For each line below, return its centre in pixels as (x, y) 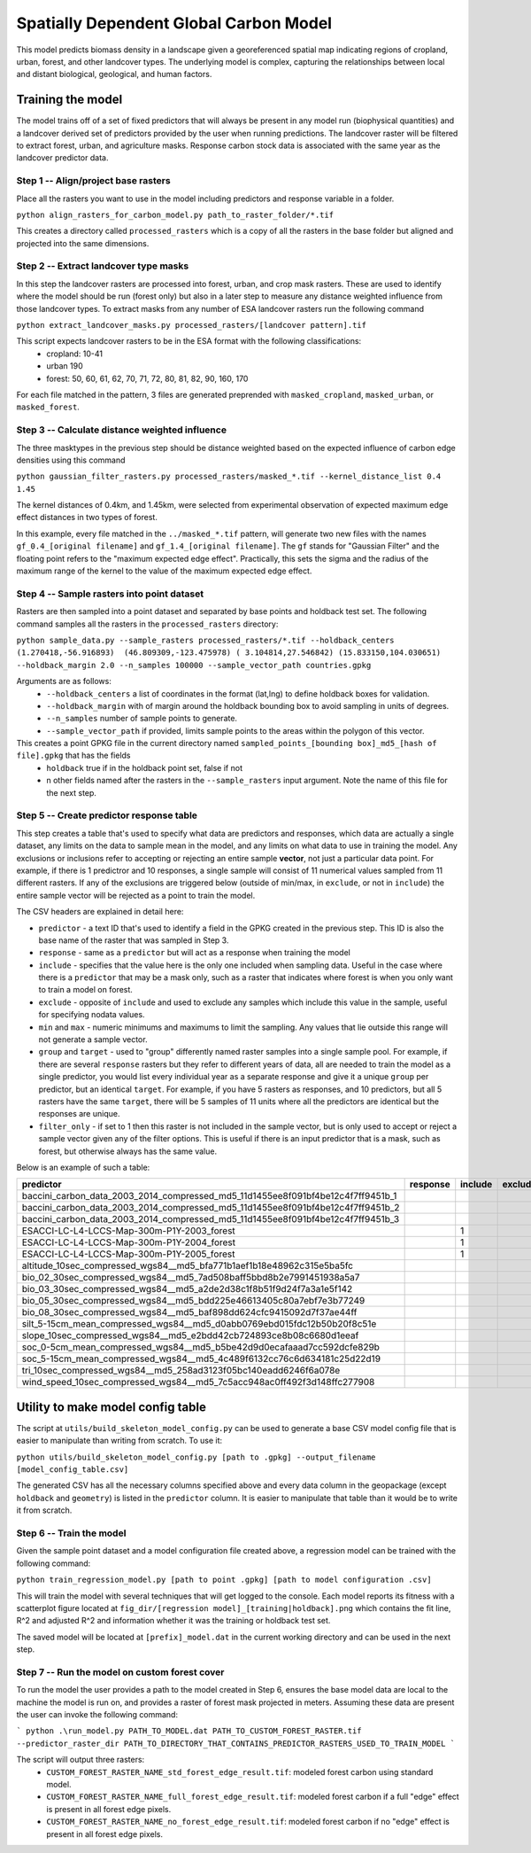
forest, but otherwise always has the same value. (127, 1151)
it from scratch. (44, 1510)
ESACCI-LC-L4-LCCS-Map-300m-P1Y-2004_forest (129, 1242)
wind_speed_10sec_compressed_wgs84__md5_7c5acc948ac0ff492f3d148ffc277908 (198, 1382)
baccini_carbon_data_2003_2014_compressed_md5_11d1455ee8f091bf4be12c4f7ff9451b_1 (209, 1196)
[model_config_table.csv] (73, 1470)
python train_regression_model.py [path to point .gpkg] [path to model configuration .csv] (224, 1580)
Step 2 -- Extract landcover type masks (103, 266)
